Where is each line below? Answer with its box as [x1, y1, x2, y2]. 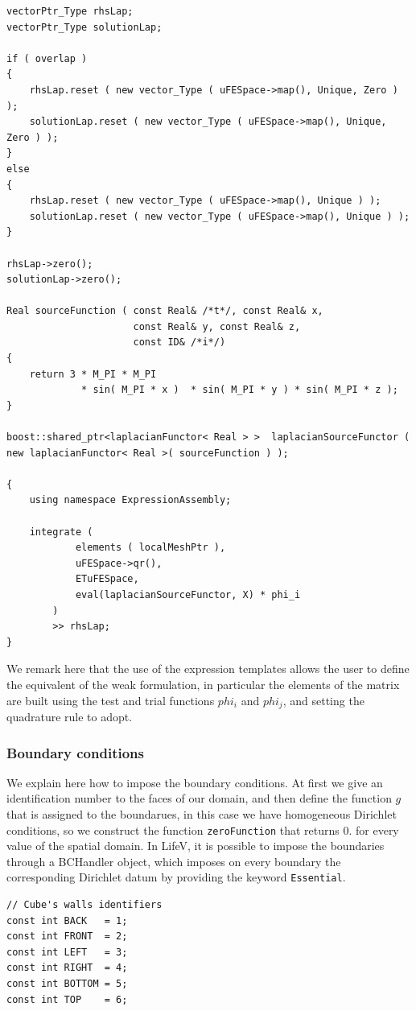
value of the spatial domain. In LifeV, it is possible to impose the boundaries [6, 837, 385, 854]
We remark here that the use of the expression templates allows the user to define [6, 660, 410, 677]
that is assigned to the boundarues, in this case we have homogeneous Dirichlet [6, 805, 397, 822]
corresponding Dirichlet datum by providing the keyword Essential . [6, 869, 346, 885]
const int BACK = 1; [6, 914, 128, 926]
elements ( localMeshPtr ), [75, 542, 226, 554]
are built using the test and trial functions [6, 691, 215, 708]
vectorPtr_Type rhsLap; [6, 6, 134, 17]
